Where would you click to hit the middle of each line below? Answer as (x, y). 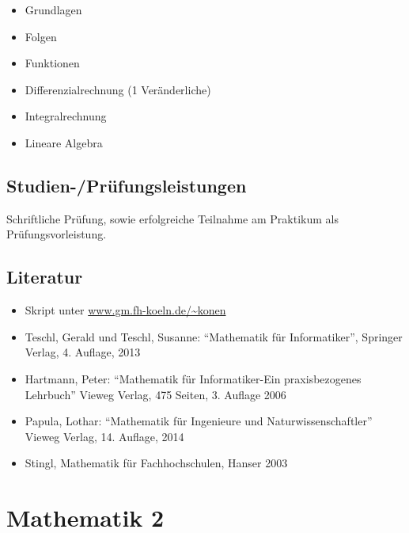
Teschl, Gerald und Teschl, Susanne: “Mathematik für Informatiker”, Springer (214, 336)
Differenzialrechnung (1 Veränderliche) (118, 89)
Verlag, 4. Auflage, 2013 (83, 352)
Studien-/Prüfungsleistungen (127, 185)
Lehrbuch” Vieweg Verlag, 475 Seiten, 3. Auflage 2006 (155, 394)
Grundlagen (53, 10)
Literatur (45, 277)
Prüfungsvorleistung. (57, 234)
